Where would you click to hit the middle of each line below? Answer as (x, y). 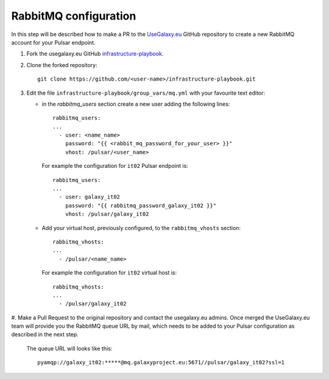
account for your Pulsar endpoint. (53, 42)
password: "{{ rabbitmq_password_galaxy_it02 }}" (140, 205)
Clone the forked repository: (62, 65)
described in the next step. (45, 334)
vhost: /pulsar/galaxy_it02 (107, 214)
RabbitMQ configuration (74, 16)
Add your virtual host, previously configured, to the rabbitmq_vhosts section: (141, 228)
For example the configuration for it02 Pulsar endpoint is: (115, 166)
